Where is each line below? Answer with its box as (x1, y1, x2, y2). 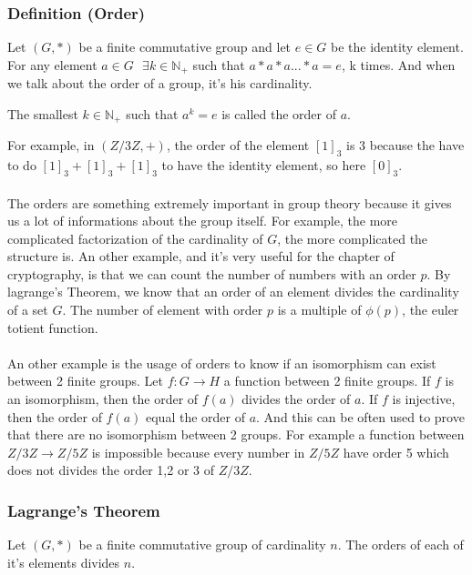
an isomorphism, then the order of (7, 389, 199, 409)
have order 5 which (343, 442, 449, 461)
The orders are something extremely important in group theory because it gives (7, 193, 452, 212)
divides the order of (241, 389, 351, 409)
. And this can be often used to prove (256, 407, 465, 426)
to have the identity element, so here (161, 156, 366, 175)
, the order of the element (166, 136, 310, 155)
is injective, (392, 389, 456, 409)
